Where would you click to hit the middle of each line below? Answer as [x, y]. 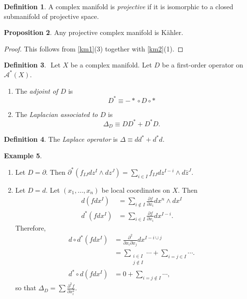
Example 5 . [23, 155]
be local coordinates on [136, 190]
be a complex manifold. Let [111, 65]
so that [26, 288]
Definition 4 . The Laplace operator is [61, 139]
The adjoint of [37, 91]
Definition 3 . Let [32, 65]
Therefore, [31, 227]
